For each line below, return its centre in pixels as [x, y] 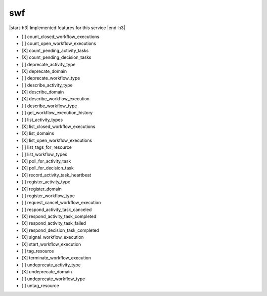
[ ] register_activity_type [46, 182]
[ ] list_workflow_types [44, 154]
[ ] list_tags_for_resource [46, 147]
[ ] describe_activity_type [47, 85]
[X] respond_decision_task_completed [60, 230]
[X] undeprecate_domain [47, 272]
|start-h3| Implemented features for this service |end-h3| [67, 28]
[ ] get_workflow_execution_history [57, 113]
